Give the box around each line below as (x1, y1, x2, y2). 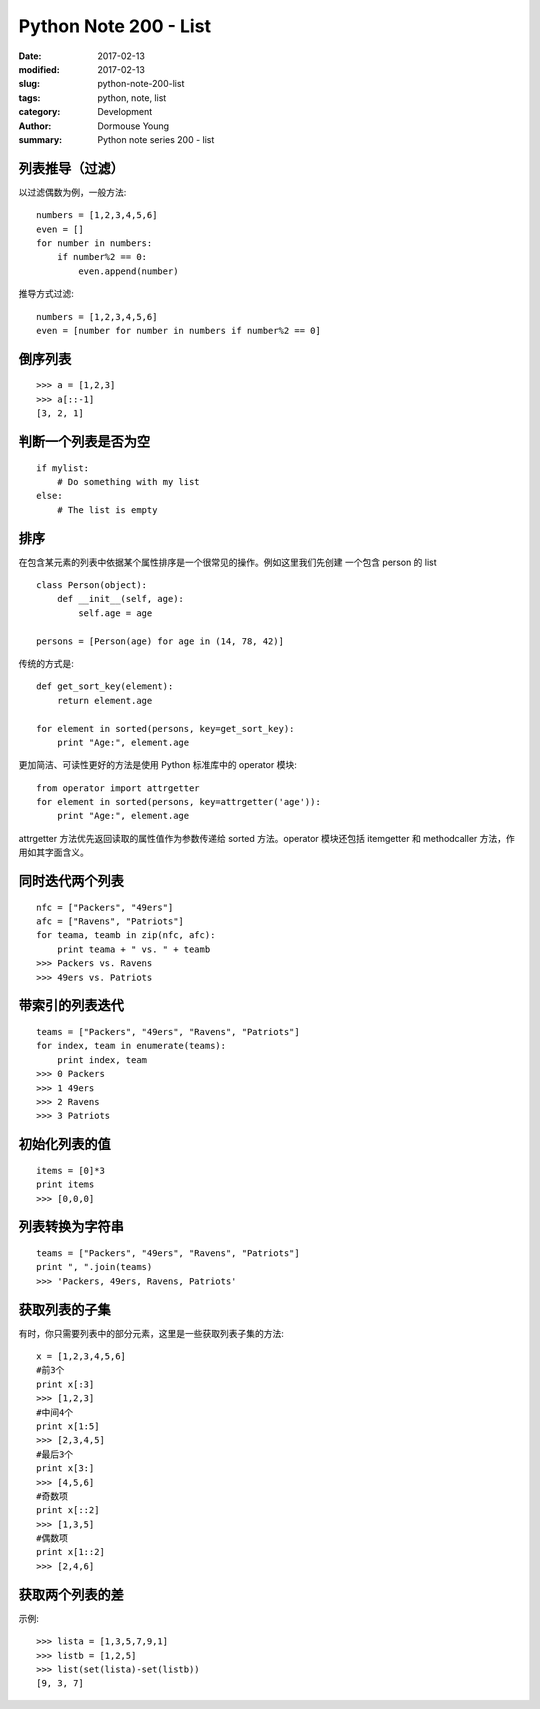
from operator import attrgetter (36, 782, 200, 794)
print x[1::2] (36, 1546, 105, 1558)
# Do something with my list (56, 476, 200, 487)
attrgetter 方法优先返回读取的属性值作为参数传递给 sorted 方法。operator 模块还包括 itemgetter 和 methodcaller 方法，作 (18, 832, 515, 844)
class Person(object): (36, 579, 148, 590)
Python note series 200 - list (97, 133, 215, 145)
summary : (18, 133, 63, 145)
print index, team (56, 1054, 148, 1065)
